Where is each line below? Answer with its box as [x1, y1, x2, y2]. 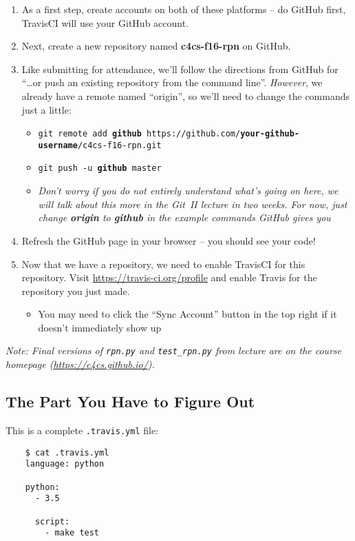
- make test [45, 528, 100, 538]
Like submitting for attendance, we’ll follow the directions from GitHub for [21, 61, 338, 76]
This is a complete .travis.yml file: [6, 422, 158, 437]
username [38, 140, 78, 150]
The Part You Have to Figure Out [6, 391, 255, 412]
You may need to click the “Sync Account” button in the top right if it [38, 307, 337, 321]
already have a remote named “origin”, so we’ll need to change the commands [21, 88, 350, 103]
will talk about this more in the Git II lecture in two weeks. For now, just [38, 196, 347, 211]
